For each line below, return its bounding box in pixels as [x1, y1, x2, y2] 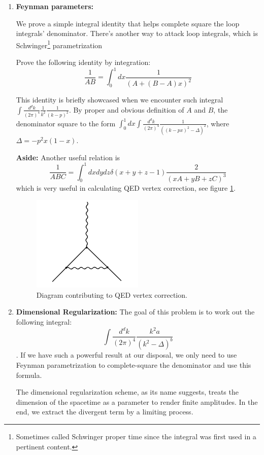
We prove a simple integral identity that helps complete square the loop [16, 18, 240, 28]
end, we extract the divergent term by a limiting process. [16, 406, 193, 417]
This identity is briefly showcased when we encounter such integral [16, 94, 223, 105]
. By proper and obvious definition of [69, 104, 184, 115]
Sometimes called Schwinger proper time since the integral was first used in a [16, 431, 256, 442]
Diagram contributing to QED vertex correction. [36, 289, 187, 300]
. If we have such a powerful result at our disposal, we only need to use [16, 349, 237, 360]
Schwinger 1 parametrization [16, 38, 103, 50]
